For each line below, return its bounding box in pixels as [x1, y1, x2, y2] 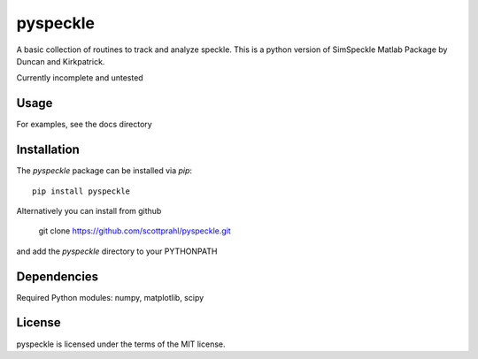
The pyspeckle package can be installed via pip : [16, 165, 193, 176]
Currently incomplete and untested [16, 73, 143, 83]
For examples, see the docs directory [16, 119, 152, 130]
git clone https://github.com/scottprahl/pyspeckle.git [38, 225, 232, 236]
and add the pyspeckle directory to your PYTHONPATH [16, 246, 218, 256]
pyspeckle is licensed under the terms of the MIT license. [16, 339, 226, 349]
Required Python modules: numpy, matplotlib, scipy [16, 292, 204, 302]
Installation [16, 142, 80, 157]
